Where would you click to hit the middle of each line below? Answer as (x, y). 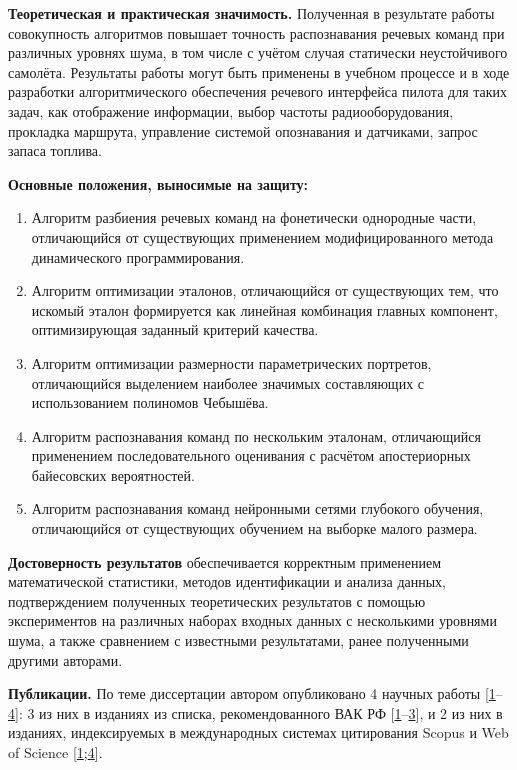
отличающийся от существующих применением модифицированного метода (262, 236)
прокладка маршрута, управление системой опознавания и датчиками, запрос (243, 130)
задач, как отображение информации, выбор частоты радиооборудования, (231, 110)
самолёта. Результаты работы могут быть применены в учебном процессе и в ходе (259, 71)
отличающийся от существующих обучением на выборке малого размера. (254, 528)
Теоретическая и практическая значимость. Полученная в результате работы (251, 13)
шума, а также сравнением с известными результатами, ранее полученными (238, 640)
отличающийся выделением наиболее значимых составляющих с (228, 382)
